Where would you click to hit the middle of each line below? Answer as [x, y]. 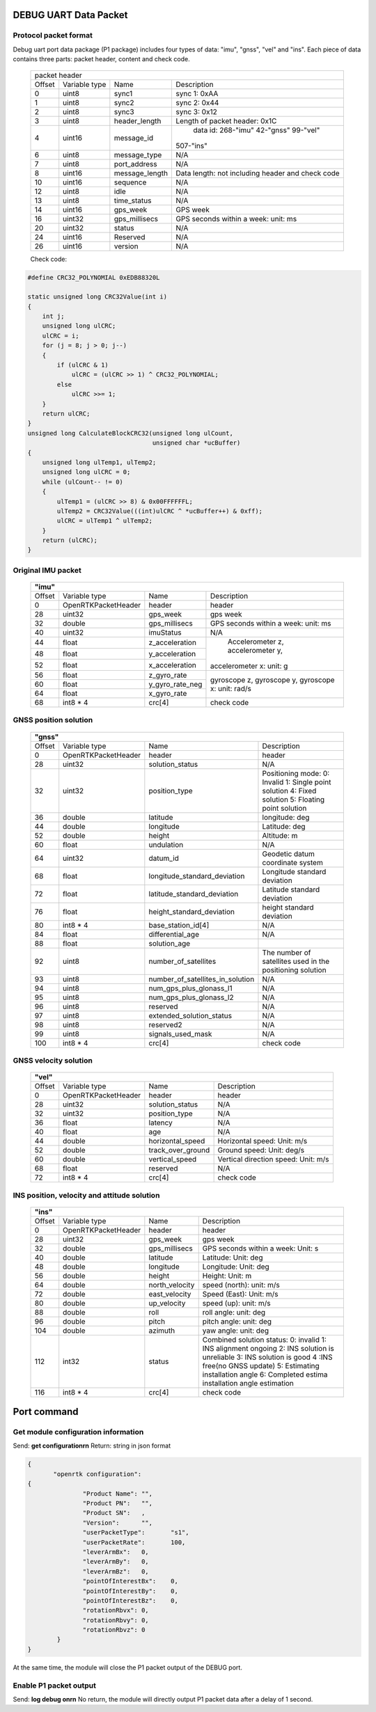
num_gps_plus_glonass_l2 [191, 997]
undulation [166, 844]
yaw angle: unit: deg [236, 1331]
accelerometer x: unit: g [249, 666]
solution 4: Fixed [289, 791]
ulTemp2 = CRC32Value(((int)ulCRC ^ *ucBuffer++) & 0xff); [160, 511]
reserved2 [165, 1024]
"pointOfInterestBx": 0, [131, 1581]
